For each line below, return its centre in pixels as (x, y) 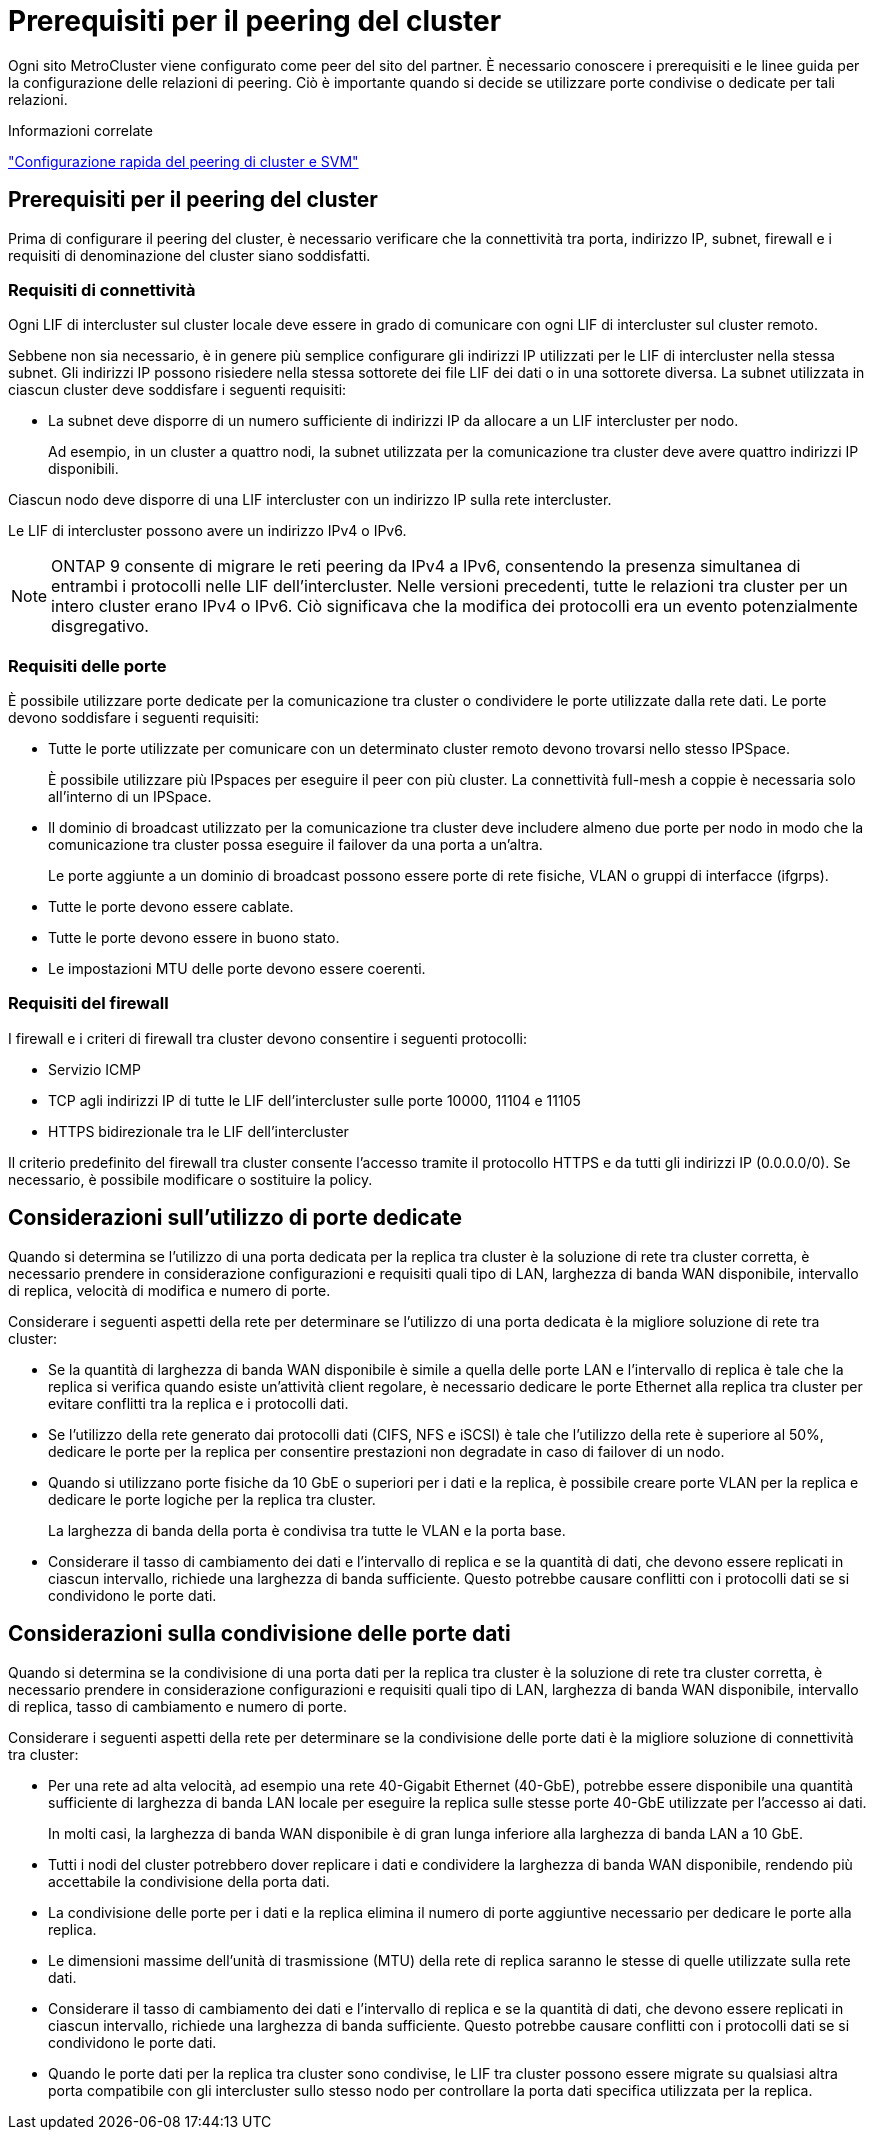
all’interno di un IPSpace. (130, 797)
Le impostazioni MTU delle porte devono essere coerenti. (237, 969)
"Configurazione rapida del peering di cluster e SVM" (183, 161)
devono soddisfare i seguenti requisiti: (134, 718)
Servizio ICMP (94, 1069)
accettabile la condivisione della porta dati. (189, 1881)
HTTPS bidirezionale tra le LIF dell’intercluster (198, 1131)
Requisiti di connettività (102, 289)
